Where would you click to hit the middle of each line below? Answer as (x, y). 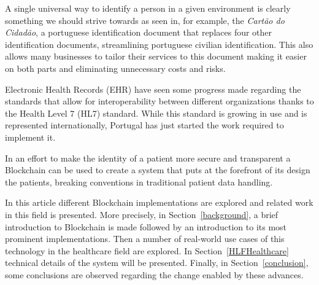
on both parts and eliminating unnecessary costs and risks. (115, 68)
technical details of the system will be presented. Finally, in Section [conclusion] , (157, 263)
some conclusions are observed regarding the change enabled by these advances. (154, 274)
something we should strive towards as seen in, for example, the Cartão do (145, 20)
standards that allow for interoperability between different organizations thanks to (159, 101)
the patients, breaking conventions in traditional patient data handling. (139, 182)
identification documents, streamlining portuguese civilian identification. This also (159, 44)
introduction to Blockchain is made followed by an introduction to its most (146, 226)
